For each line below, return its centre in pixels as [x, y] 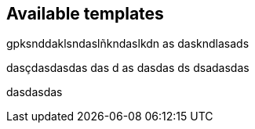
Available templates [85, 14]
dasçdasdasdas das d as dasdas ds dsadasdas [128, 68]
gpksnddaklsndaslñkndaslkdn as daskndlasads [128, 44]
